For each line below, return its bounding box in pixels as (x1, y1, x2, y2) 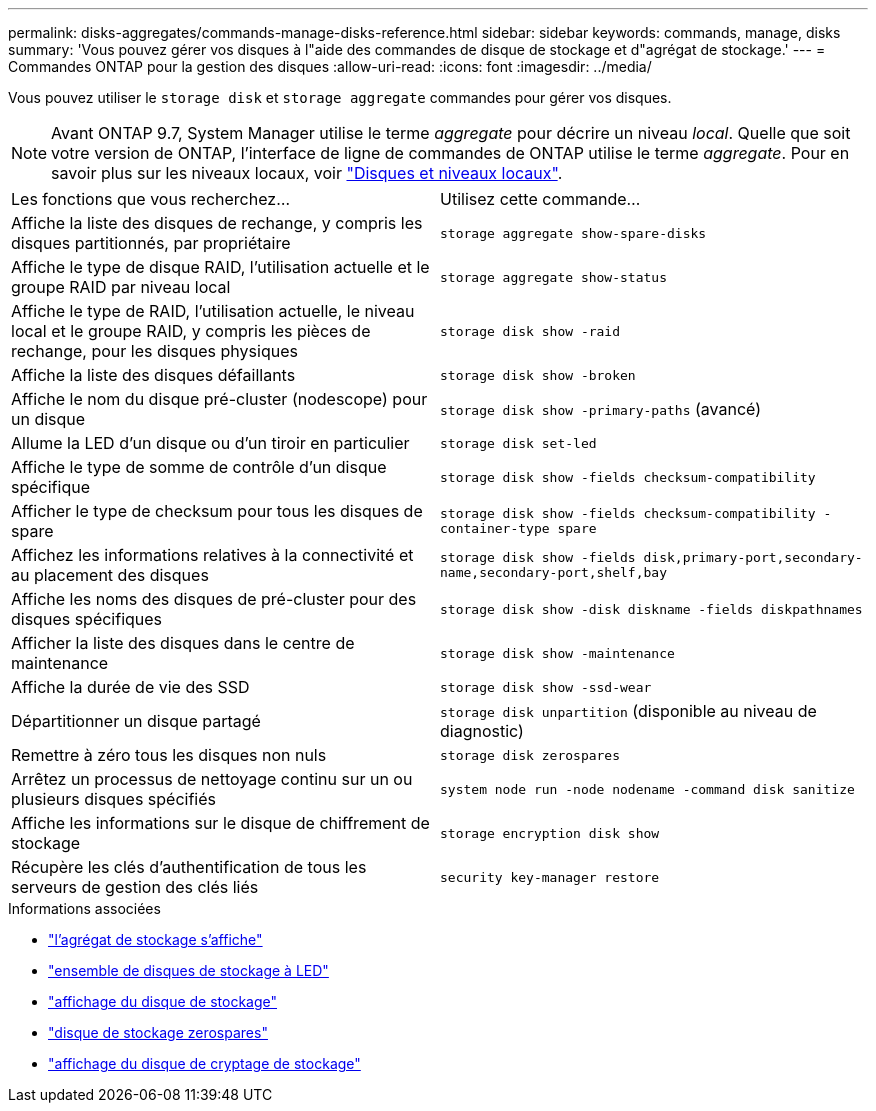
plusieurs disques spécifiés (11, 789, 217, 809)
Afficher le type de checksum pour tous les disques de (11, 501, 423, 521)
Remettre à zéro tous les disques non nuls (11, 745, 327, 765)
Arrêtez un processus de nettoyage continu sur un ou (11, 769, 413, 789)
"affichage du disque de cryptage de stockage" (48, 1055, 361, 1072)
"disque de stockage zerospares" (48, 1024, 268, 1041)
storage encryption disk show (440, 825, 660, 841)
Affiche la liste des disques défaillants (11, 365, 296, 385)
